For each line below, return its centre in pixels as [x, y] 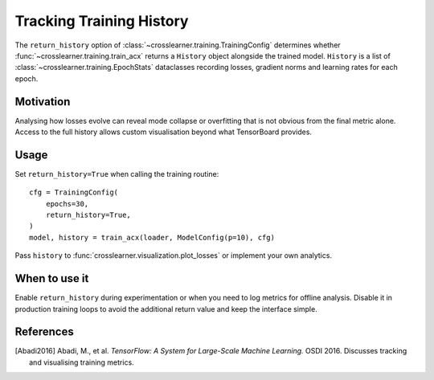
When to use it [52, 278]
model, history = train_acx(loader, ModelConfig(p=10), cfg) [152, 237]
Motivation [43, 102]
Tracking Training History [102, 21]
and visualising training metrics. [82, 362]
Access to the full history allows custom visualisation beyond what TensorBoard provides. [164, 132]
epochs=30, [67, 204]
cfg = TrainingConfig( [74, 192]
